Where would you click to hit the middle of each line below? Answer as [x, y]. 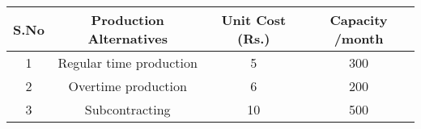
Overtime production [128, 86]
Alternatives [128, 38]
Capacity [359, 20]
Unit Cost [254, 20]
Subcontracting [128, 109]
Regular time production [128, 62]
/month [359, 38]
